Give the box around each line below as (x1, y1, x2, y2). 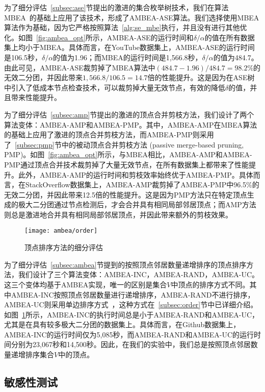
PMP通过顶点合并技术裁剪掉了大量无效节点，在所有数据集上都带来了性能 (4, 159, 249, 169)
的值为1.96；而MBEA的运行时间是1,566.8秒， (53, 52, 202, 62)
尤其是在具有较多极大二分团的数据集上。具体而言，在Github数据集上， (4, 319, 241, 330)
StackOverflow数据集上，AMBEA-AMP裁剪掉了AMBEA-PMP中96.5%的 (25, 179, 259, 190)
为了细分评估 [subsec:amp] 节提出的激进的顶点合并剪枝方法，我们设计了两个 (4, 109, 254, 119)
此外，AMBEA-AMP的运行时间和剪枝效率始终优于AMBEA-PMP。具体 (18, 169, 253, 180)
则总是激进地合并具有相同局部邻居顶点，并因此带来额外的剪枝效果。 (4, 209, 232, 219)
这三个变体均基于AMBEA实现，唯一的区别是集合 (4, 279, 167, 289)
